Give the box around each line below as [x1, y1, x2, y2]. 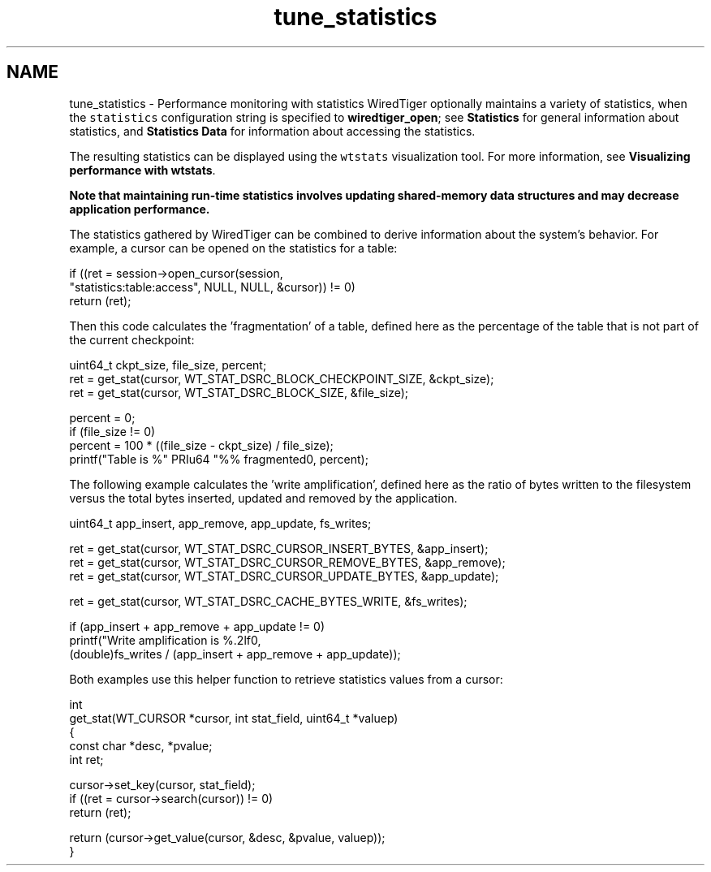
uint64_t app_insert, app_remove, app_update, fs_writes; [69, 516, 372, 530]
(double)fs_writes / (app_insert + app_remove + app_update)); [69, 646, 401, 661]
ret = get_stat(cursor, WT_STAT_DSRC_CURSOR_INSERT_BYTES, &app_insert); [69, 541, 489, 555]
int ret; [69, 752, 104, 766]
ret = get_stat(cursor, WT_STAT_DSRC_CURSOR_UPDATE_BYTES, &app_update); [69, 568, 499, 583]
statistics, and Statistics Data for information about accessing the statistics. [69, 123, 476, 138]
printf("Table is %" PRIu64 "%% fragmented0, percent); [69, 451, 368, 466]
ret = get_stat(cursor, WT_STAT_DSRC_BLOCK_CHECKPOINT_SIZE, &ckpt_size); [69, 371, 494, 386]
